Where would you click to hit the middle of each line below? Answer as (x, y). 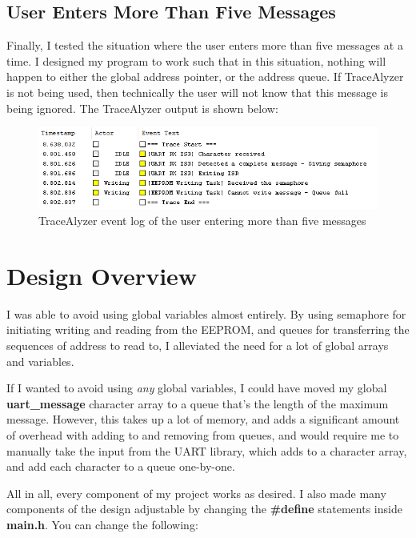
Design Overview (102, 275)
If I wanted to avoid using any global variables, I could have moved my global (197, 388)
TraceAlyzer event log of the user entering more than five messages (202, 221)
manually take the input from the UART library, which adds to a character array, (207, 450)
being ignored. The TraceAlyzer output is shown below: (142, 108)
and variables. (40, 361)
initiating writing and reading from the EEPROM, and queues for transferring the (208, 329)
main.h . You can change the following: (102, 524)
